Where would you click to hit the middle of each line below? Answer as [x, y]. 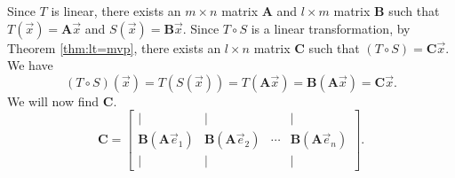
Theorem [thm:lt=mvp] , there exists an [114, 47]
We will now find [53, 101]
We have [30, 65]
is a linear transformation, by [331, 28]
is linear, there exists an [116, 11]
